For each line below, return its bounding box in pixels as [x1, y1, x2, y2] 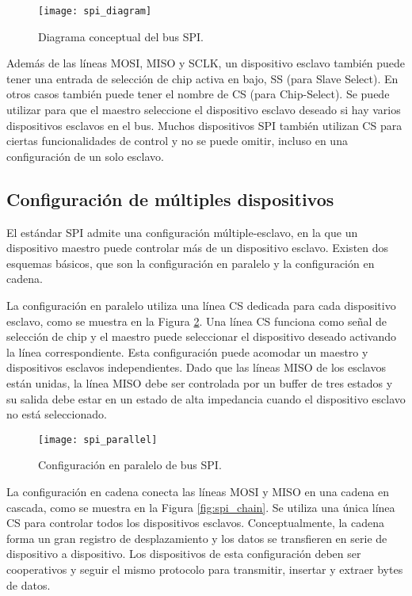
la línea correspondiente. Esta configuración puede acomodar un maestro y [6, 343, 368, 360]
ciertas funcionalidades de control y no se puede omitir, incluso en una [6, 132, 348, 149]
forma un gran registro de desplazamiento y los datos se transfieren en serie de [6, 529, 387, 546]
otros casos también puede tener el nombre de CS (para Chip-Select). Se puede [6, 86, 390, 102]
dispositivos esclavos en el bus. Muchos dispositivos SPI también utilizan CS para [6, 117, 402, 133]
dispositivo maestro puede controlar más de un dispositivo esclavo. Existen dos [6, 239, 389, 256]
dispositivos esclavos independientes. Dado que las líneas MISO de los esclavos [6, 359, 386, 376]
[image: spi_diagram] [38, 6, 152, 17]
